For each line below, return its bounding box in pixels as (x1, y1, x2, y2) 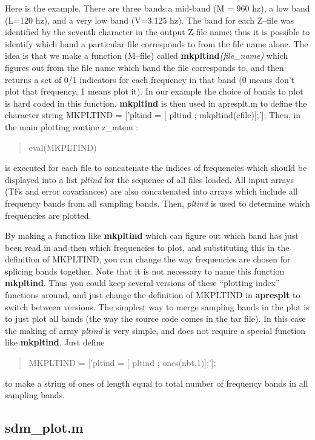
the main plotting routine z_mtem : (5, 120, 139, 133)
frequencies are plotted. (5, 208, 91, 221)
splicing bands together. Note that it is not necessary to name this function (5, 264, 285, 277)
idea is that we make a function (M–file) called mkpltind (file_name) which (5, 49, 288, 62)
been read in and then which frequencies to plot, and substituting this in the (5, 241, 290, 253)
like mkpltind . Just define (5, 336, 105, 348)
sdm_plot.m (5, 418, 84, 437)
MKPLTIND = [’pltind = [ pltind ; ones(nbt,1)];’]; (28, 356, 216, 369)
